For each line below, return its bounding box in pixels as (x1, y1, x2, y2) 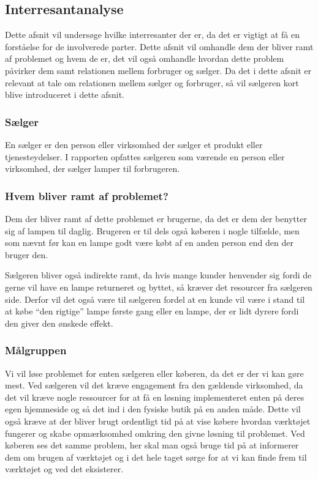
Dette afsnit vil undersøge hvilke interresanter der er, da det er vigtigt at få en (5, 28, 300, 41)
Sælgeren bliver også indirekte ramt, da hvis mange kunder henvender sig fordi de (5, 269, 312, 281)
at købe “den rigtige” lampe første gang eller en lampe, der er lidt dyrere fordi (5, 305, 299, 317)
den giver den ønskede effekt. (5, 316, 113, 329)
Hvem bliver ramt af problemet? (5, 188, 168, 203)
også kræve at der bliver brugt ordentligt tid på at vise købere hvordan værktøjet (5, 414, 311, 427)
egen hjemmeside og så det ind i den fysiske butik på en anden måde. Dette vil (5, 403, 301, 415)
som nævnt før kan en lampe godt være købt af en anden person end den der (5, 236, 293, 249)
